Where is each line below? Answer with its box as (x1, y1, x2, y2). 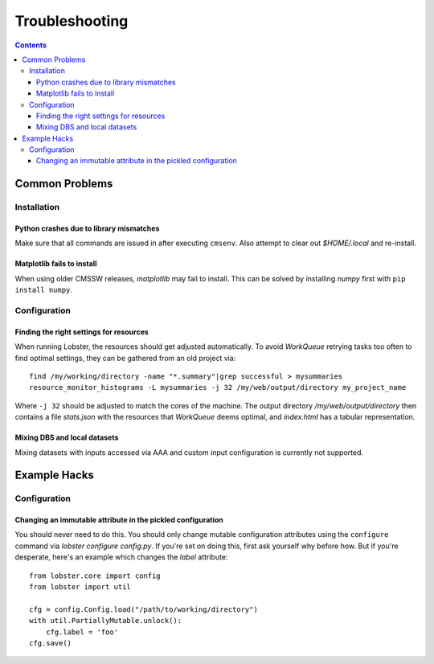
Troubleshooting (14, 12, 129, 30)
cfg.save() (29, 638, 72, 647)
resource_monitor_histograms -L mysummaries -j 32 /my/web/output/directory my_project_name (29, 383, 407, 392)
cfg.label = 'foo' (45, 627, 119, 637)
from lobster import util (29, 583, 132, 592)
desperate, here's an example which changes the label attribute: (14, 552, 228, 562)
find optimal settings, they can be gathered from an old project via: (14, 353, 236, 363)
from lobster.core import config (29, 571, 161, 580)
